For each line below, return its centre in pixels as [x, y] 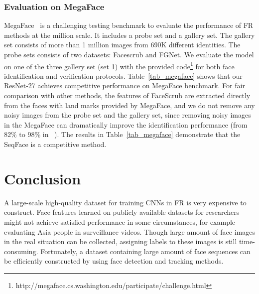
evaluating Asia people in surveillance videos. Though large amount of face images [129, 231]
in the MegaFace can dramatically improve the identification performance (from [126, 124]
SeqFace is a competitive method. [55, 144]
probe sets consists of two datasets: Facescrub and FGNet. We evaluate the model [129, 54]
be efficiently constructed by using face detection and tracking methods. [114, 261]
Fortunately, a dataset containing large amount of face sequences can [145, 251]
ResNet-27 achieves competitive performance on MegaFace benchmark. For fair [125, 85]
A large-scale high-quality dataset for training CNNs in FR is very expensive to [125, 202]
